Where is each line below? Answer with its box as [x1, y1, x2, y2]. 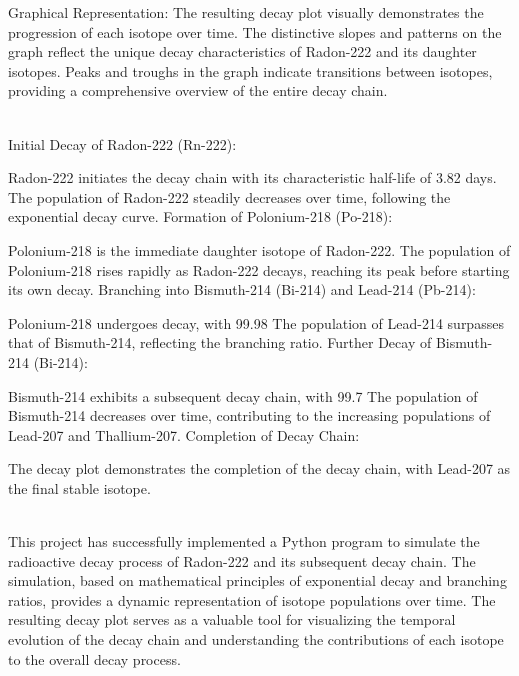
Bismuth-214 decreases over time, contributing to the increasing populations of [8, 405, 491, 426]
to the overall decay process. [8, 648, 181, 669]
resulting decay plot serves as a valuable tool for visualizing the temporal [8, 609, 456, 630]
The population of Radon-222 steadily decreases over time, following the [8, 186, 451, 207]
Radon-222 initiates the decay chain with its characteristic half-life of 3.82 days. [8, 167, 497, 188]
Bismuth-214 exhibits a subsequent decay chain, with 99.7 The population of [8, 385, 478, 406]
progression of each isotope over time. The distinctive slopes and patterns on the [8, 21, 502, 42]
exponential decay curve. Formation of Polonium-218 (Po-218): [8, 206, 393, 227]
